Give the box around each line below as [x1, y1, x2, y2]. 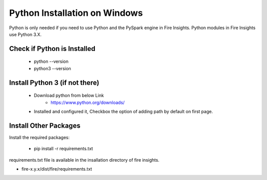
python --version [34, 58, 69, 64]
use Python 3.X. [9, 31, 42, 37]
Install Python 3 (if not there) [9, 78, 100, 87]
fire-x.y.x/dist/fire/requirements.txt [21, 166, 92, 172]
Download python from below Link [34, 92, 104, 98]
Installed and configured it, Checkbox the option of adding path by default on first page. [34, 108, 213, 114]
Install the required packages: [9, 134, 70, 140]
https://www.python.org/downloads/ [50, 99, 125, 105]
